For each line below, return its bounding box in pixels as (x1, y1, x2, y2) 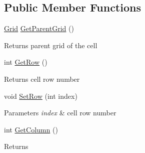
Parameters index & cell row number (4, 107, 116, 118)
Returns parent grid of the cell (4, 40, 97, 50)
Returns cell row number (4, 73, 80, 84)
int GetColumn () (4, 124, 58, 134)
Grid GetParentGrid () (4, 23, 74, 34)
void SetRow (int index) (4, 90, 77, 101)
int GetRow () (4, 57, 47, 67)
